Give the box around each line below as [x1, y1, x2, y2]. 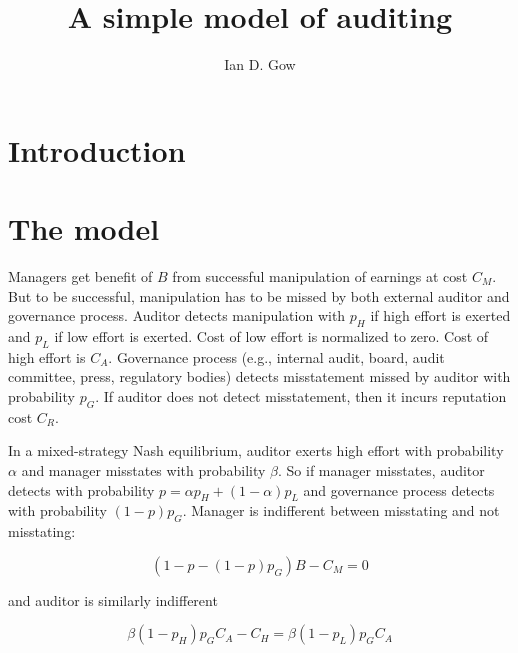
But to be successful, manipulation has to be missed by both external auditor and [8, 285, 510, 306]
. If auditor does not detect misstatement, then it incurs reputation [95, 386, 507, 406]
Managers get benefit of [8, 266, 153, 287]
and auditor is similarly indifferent [8, 589, 218, 610]
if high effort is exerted [370, 305, 511, 326]
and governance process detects [303, 479, 495, 500]
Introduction [8, 129, 186, 170]
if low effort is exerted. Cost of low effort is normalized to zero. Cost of [54, 326, 489, 347]
